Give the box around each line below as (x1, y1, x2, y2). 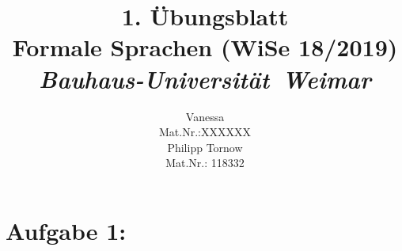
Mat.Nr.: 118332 (165, 154, 245, 171)
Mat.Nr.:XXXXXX (159, 124, 251, 140)
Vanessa (185, 108, 225, 124)
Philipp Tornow (167, 139, 243, 155)
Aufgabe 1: (6, 214, 127, 246)
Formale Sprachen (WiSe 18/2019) (12, 31, 398, 63)
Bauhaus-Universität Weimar (39, 62, 371, 95)
